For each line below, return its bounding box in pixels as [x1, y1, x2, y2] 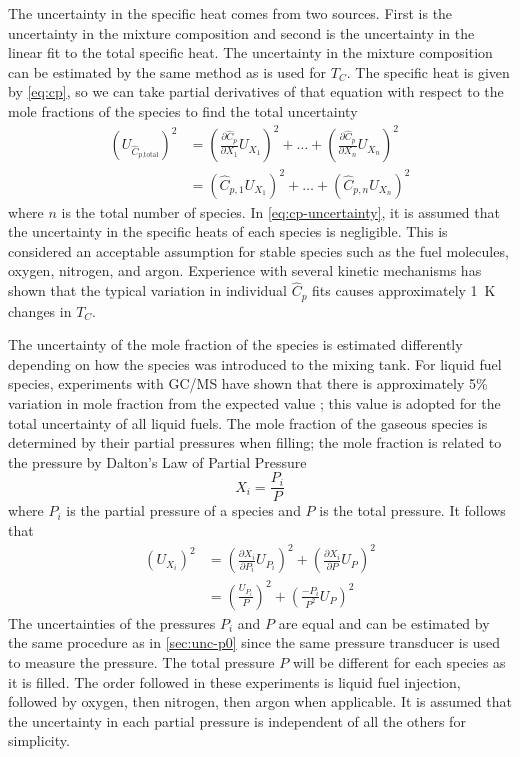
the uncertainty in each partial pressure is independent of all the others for [8, 710, 466, 731]
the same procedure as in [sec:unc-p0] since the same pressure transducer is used [8, 632, 501, 653]
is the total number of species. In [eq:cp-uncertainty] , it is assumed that [61, 201, 500, 222]
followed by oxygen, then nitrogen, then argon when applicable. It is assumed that [8, 691, 512, 712]
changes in [8, 300, 72, 321]
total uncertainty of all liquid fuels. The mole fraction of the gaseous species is [8, 412, 488, 433]
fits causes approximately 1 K [312, 280, 496, 301]
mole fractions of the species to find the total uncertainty [8, 100, 358, 121]
